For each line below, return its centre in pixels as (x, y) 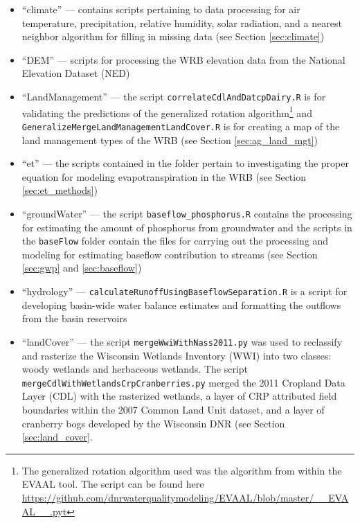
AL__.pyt (44, 511)
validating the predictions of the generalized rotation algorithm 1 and (167, 112)
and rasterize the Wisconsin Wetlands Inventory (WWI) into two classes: (177, 355)
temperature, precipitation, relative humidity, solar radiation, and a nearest (182, 23)
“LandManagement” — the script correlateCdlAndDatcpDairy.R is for (174, 96)
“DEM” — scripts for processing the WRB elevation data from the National (183, 59)
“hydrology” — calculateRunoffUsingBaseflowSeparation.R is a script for (184, 291)
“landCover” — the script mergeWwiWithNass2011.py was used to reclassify (182, 341)
